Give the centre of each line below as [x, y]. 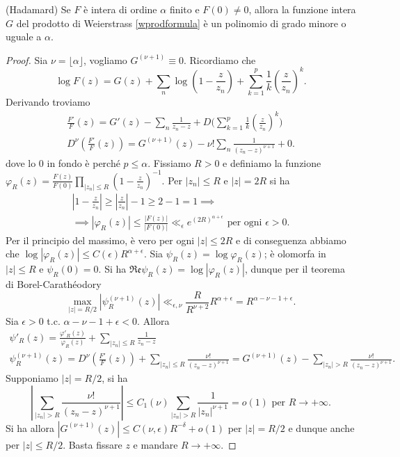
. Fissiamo [169, 162]
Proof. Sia [27, 59]
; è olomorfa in [295, 254]
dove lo [21, 162]
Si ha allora [30, 427]
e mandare [155, 444]
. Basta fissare [93, 444]
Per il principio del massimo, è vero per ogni [100, 240]
